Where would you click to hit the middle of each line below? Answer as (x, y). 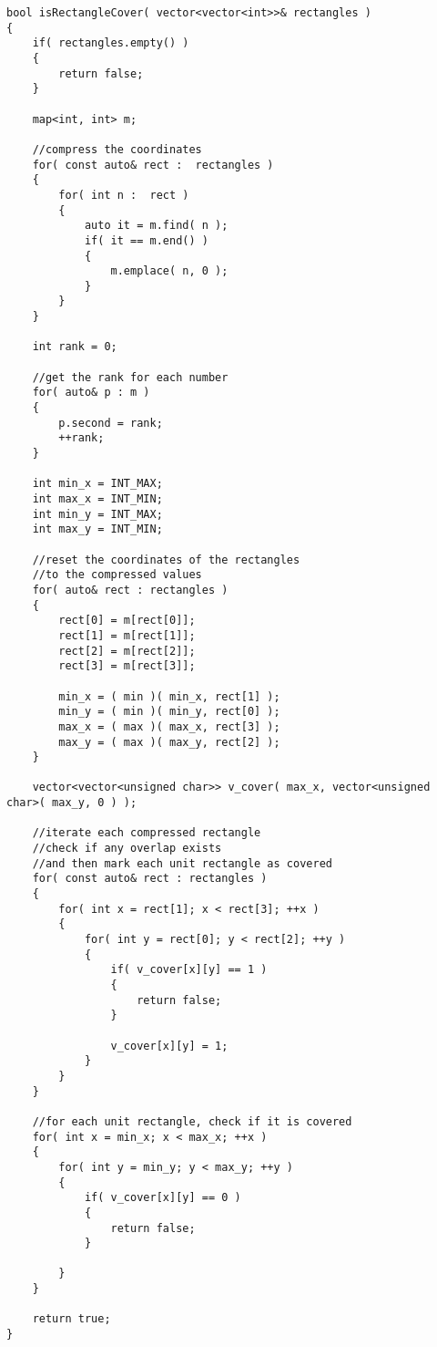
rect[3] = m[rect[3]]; (127, 666)
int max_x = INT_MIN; (97, 499)
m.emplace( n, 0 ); (169, 271)
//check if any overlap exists (127, 849)
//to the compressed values (117, 575)
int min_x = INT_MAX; (97, 484)
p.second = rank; (111, 423)
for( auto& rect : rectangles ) (130, 590)
